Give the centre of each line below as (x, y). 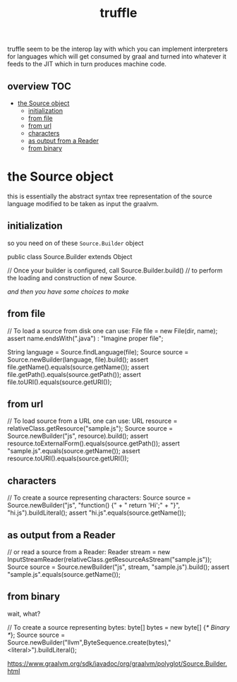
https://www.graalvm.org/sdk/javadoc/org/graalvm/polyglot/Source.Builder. (117, 663)
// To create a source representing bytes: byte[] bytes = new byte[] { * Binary (119, 627)
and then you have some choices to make (68, 292)
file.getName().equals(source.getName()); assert (78, 367)
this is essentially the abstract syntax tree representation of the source (110, 196)
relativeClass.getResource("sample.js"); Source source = (90, 429)
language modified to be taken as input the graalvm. (83, 203)
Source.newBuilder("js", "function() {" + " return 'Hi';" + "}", (94, 505)
